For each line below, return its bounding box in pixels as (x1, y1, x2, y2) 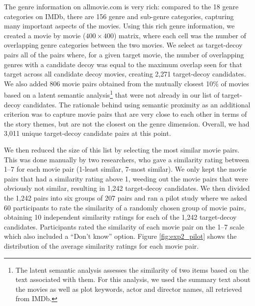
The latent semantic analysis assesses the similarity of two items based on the (15, 264, 249, 275)
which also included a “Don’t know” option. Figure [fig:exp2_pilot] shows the (4, 231, 237, 241)
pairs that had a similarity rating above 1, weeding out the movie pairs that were (4, 173, 248, 183)
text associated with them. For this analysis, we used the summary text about (15, 274, 251, 284)
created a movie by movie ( (4, 30, 86, 40)
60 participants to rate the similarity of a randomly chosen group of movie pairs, (4, 202, 246, 212)
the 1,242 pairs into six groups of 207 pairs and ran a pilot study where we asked (4, 192, 247, 203)
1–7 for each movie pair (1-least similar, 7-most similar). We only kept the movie (4, 164, 247, 174)
